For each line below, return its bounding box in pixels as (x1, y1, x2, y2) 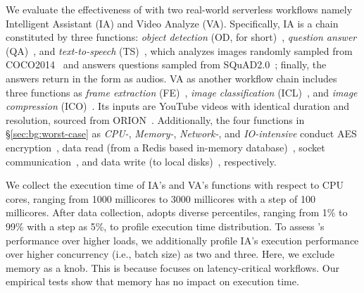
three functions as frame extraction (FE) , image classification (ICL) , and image (6, 85, 358, 99)
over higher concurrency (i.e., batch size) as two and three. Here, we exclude (6, 247, 334, 261)
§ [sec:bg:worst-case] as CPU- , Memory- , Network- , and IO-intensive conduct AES (6, 126, 357, 141)
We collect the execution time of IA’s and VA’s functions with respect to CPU (6, 177, 344, 192)
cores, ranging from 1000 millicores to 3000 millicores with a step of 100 (6, 191, 315, 206)
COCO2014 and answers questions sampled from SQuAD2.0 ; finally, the (6, 57, 327, 72)
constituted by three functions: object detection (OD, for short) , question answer (6, 30, 357, 44)
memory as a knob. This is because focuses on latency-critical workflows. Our (6, 260, 339, 275)
